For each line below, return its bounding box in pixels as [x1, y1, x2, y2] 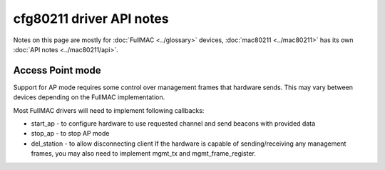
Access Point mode [13, 64, 101, 76]
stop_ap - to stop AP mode [31, 129, 110, 138]
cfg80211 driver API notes [13, 11, 169, 26]
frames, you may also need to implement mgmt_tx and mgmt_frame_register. [31, 149, 257, 158]
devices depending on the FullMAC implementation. [13, 93, 165, 101]
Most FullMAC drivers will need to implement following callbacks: [13, 106, 205, 114]
